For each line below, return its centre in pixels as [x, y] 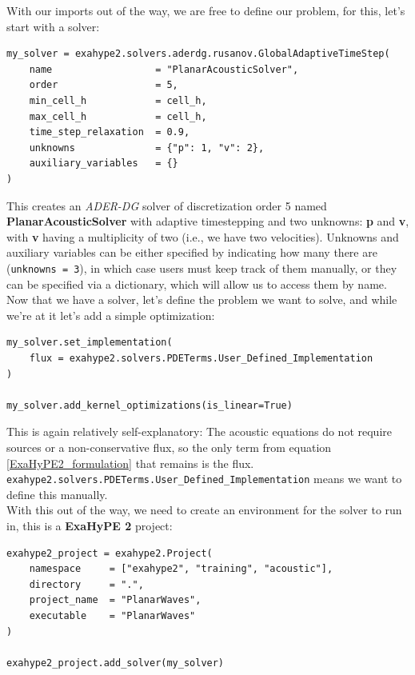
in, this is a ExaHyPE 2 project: [90, 525]
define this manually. [57, 494]
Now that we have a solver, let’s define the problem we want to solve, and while [202, 300]
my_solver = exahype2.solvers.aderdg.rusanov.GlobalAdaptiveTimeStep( [198, 54]
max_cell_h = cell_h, [118, 116]
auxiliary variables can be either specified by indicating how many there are [192, 252]
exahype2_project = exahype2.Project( [110, 553]
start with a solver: [53, 26]
